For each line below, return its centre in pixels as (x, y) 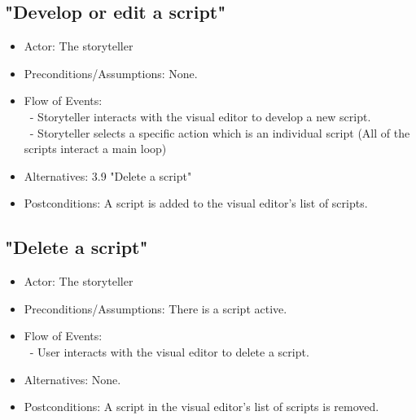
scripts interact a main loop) (95, 149)
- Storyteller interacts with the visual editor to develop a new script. (200, 116)
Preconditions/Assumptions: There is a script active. (155, 308)
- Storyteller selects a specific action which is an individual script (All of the (220, 132)
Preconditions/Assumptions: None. (111, 73)
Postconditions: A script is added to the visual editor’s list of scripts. (196, 203)
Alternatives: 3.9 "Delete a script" (108, 175)
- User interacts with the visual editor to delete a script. (169, 351)
